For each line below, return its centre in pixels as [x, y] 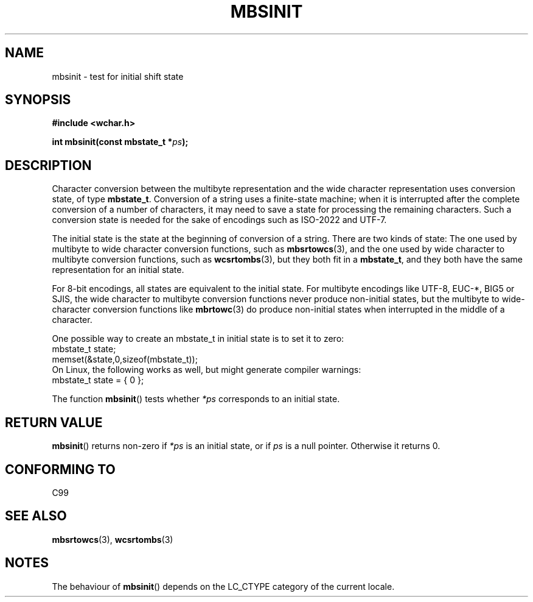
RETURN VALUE [54, 422]
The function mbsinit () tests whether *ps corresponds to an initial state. [196, 399]
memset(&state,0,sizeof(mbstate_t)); [125, 359]
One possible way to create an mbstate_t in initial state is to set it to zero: [198, 339]
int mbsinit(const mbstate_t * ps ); [120, 142]
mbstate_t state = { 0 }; [98, 380]
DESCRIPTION [48, 165]
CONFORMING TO [60, 469]
